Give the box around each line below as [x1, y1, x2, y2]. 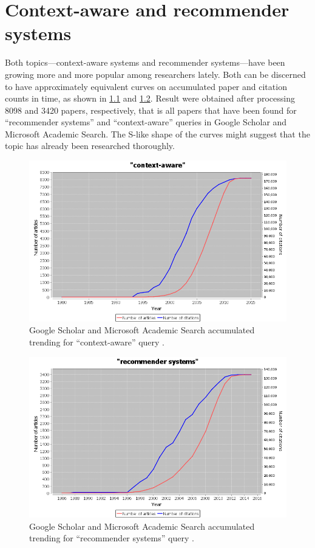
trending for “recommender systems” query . [29, 532, 194, 544]
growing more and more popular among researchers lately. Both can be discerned [5, 68, 306, 80]
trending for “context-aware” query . [29, 335, 165, 348]
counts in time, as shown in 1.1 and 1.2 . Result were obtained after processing [5, 92, 295, 105]
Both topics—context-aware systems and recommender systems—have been [5, 56, 285, 69]
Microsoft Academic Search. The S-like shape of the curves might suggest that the [5, 127, 310, 140]
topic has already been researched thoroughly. [5, 139, 175, 152]
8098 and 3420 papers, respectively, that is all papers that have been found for [5, 103, 297, 116]
